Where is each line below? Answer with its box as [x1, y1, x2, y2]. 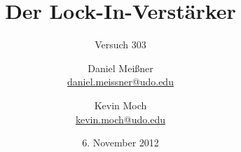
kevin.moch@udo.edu [76, 111, 165, 126]
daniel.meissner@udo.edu [67, 74, 174, 89]
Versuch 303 [95, 37, 146, 52]
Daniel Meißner [88, 60, 153, 75]
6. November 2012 [82, 135, 159, 150]
